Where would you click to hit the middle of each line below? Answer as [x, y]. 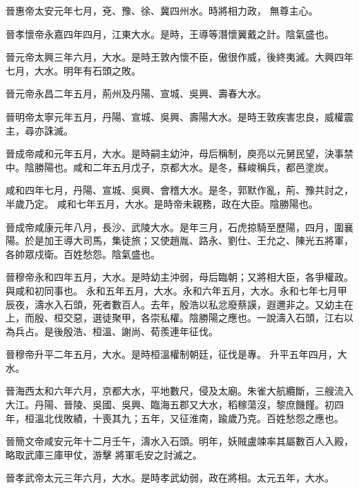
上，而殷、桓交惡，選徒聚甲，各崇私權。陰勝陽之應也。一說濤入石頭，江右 [175, 318]
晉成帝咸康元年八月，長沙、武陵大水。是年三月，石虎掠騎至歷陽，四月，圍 [175, 227]
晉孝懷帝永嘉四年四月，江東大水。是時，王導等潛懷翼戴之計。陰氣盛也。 [170, 33]
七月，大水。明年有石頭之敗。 [73, 70]
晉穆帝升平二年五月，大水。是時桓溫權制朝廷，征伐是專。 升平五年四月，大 [176, 354]
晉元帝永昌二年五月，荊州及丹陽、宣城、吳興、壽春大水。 [136, 93]
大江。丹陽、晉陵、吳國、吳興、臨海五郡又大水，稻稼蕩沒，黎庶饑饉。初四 [175, 405]
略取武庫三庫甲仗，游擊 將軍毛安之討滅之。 [104, 454]
